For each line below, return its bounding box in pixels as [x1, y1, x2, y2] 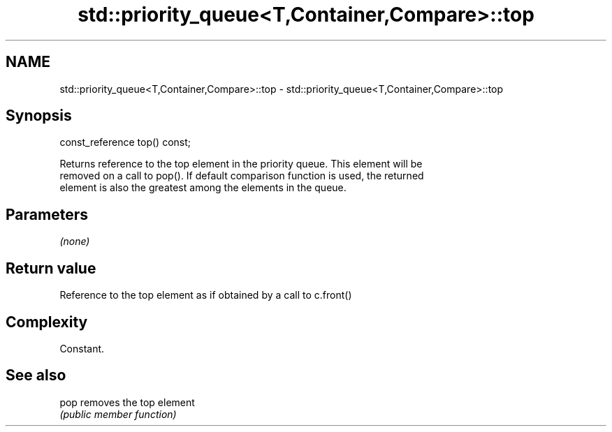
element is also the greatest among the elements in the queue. [59, 181, 347, 194]
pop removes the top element [59, 396, 195, 408]
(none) [59, 235, 90, 248]
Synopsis [6, 107, 72, 125]
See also [6, 366, 66, 385]
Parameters [6, 205, 88, 223]
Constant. [59, 342, 105, 355]
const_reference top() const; [59, 136, 191, 149]
